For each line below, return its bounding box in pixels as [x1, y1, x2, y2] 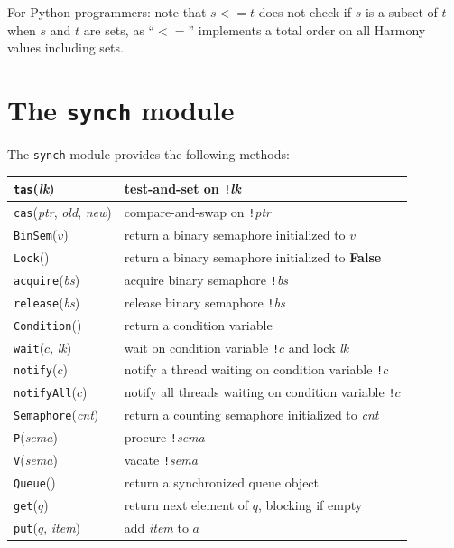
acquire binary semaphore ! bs [124, 269, 289, 288]
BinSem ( [14, 225, 58, 243]
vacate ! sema [124, 450, 198, 469]
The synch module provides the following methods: [7, 145, 290, 164]
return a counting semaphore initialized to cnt [124, 405, 379, 424]
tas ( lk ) [14, 179, 55, 198]
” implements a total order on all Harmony [188, 20, 426, 39]
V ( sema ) [14, 450, 58, 469]
